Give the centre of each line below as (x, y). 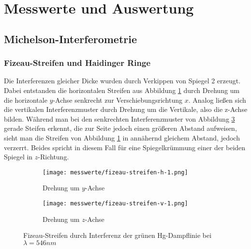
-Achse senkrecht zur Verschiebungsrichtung (118, 100)
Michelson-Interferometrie (71, 39)
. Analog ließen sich (217, 100)
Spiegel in (18, 157)
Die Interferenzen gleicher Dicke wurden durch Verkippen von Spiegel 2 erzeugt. (122, 81)
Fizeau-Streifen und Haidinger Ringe (77, 63)
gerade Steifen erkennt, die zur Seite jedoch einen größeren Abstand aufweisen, (120, 128)
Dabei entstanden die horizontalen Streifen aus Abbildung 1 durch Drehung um (122, 90)
